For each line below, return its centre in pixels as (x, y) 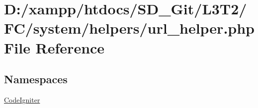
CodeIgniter (22, 99)
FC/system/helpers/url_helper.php (129, 28)
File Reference (54, 47)
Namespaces (36, 79)
